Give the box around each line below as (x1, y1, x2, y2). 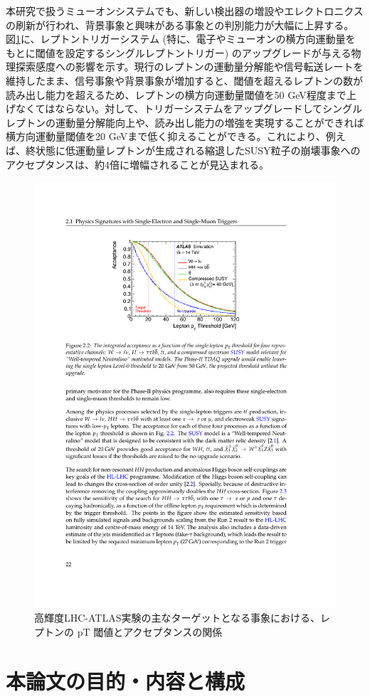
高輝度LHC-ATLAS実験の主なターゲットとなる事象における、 (34, 610, 321, 625)
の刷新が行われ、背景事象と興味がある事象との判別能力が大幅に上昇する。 (6, 17, 354, 32)
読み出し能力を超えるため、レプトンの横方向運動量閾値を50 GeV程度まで (6, 87, 347, 102)
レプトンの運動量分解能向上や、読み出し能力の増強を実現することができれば (6, 115, 364, 129)
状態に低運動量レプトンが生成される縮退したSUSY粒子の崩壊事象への (35, 142, 361, 157)
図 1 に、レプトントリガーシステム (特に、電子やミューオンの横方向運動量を (6, 31, 356, 46)
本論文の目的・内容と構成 (6, 666, 245, 695)
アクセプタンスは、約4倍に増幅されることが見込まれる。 (6, 156, 270, 171)
